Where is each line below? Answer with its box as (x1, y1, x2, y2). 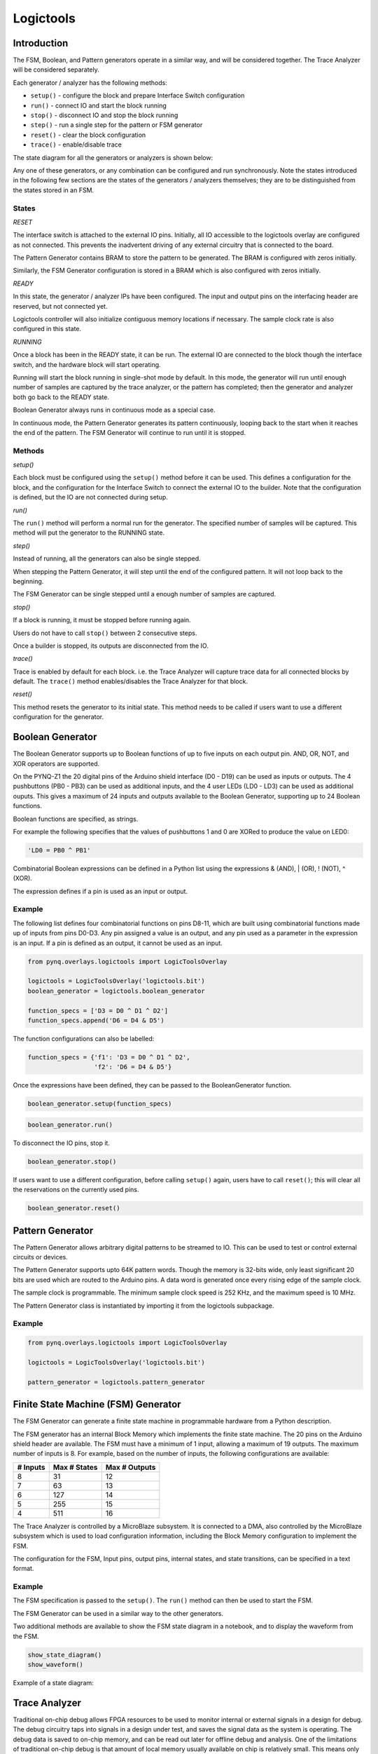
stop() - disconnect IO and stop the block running (30, 111, 178, 119)
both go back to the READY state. (13, 393, 110, 401)
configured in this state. (13, 325, 82, 333)
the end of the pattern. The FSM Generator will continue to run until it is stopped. (13, 428, 246, 436)
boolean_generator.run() (27, 1120, 113, 1129)
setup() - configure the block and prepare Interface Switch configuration (30, 91, 245, 100)
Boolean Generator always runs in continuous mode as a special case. (13, 406, 216, 414)
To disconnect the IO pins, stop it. (13, 1139, 110, 1147)
